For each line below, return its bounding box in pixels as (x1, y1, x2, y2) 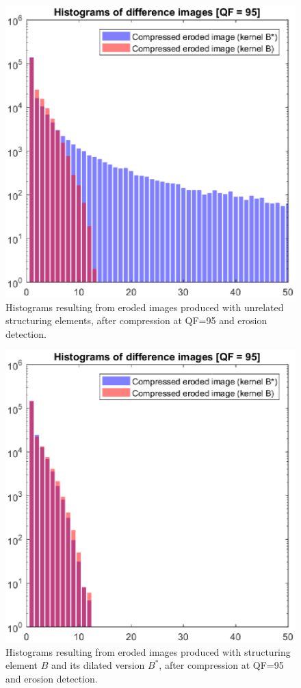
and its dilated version (51, 658, 145, 672)
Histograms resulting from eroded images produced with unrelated (5, 299, 284, 314)
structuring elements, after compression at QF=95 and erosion (5, 313, 267, 328)
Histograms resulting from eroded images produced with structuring (5, 644, 291, 659)
